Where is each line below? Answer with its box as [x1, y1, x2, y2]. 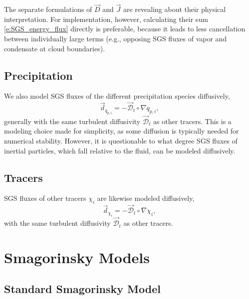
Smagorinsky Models [4, 247, 150, 267]
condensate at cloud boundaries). [4, 43, 105, 53]
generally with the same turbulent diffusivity [4, 116, 141, 126]
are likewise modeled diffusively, [97, 193, 195, 203]
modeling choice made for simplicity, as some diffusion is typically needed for [4, 126, 239, 136]
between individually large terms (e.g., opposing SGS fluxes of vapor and [4, 33, 227, 43]
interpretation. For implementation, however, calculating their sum [4, 13, 208, 24]
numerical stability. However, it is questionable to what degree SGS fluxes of [4, 136, 238, 146]
